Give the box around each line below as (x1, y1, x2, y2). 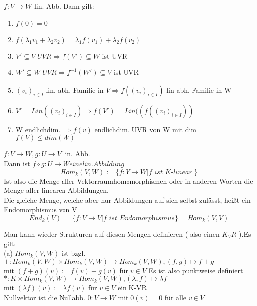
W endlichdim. (15, 124, 61, 134)
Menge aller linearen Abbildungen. (4, 185, 109, 195)
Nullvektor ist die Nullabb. (4, 292, 85, 302)
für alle (164, 292, 187, 302)
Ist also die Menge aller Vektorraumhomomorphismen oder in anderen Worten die (4, 175, 253, 185)
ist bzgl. (61, 248, 86, 258)
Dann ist (4, 158, 30, 168)
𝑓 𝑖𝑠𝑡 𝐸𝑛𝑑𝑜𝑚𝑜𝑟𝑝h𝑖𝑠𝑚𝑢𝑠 (103, 214, 175, 222)
